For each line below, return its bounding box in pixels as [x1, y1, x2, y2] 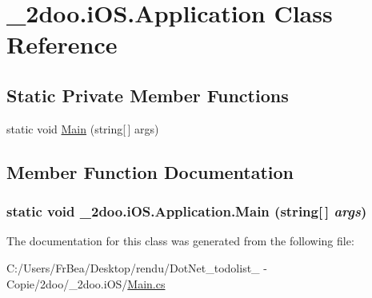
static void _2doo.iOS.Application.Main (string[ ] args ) [6, 201, 367, 221]
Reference [6, 28, 118, 61]
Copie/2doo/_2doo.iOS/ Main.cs [6, 275, 166, 292]
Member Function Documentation [6, 159, 294, 184]
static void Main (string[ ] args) [6, 120, 159, 137]
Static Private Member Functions [6, 82, 289, 107]
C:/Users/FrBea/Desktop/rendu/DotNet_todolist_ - [6, 259, 267, 276]
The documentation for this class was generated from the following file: [6, 232, 354, 249]
